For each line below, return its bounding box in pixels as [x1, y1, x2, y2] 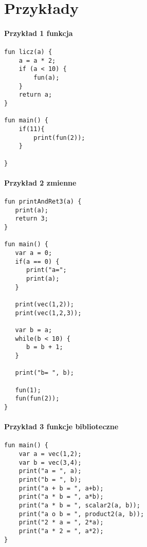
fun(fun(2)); [15, 395, 60, 403]
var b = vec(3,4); [19, 459, 82, 466]
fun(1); [15, 386, 41, 394]
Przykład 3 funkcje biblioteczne [4, 421, 119, 432]
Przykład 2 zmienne [4, 177, 77, 188]
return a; [19, 91, 52, 99]
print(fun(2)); [33, 134, 85, 141]
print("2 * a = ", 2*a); [19, 519, 104, 526]
